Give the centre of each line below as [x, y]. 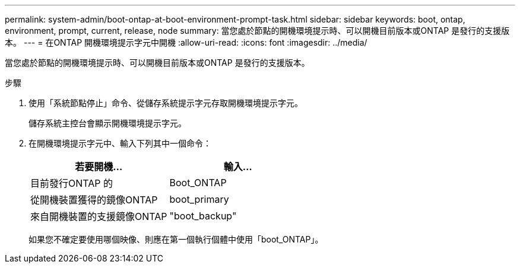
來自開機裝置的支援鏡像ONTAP [99, 216]
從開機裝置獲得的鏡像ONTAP [94, 200]
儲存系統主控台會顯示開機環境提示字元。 [107, 123]
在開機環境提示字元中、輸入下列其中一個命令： [120, 143]
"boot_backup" [203, 216]
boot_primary [199, 199]
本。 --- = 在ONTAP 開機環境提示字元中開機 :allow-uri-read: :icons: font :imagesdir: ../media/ [186, 42]
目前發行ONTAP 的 [72, 183]
